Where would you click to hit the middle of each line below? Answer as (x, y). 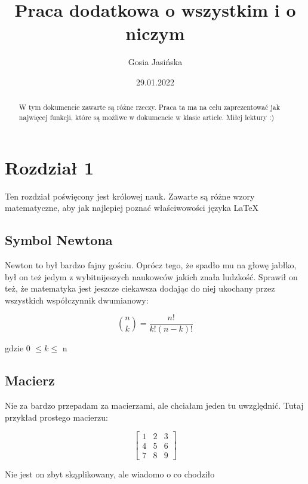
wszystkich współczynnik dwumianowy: (77, 300)
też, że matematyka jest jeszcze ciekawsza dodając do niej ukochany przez (140, 288)
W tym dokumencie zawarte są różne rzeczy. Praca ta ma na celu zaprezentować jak (150, 107)
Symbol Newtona (59, 240)
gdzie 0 (18, 348)
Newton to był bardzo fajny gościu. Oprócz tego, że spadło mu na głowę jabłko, (151, 264)
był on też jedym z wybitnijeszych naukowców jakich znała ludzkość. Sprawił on (151, 276)
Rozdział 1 (50, 167)
